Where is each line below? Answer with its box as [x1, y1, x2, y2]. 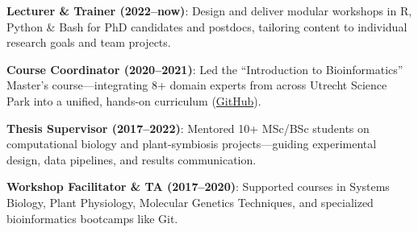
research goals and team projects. [6, 34, 171, 51]
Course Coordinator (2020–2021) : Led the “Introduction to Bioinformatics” [6, 60, 403, 77]
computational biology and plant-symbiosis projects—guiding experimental [6, 135, 377, 152]
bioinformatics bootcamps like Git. [6, 209, 178, 226]
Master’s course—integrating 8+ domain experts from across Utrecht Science [6, 77, 387, 93]
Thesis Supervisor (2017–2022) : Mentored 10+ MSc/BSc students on [6, 119, 370, 136]
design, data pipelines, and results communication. [6, 151, 257, 168]
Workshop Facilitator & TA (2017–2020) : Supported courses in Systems [6, 178, 390, 195]
